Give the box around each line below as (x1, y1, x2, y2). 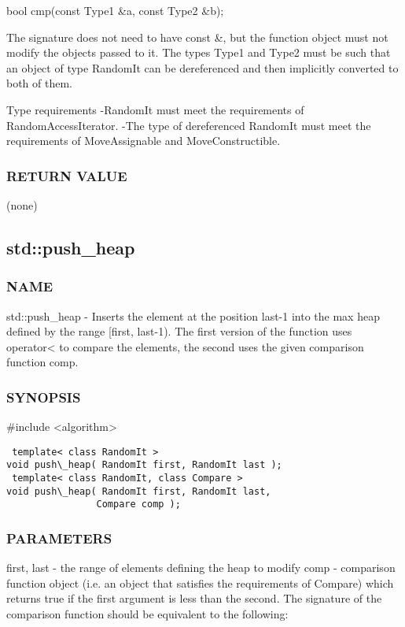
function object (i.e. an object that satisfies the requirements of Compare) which (6, 574, 394, 591)
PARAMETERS (6, 528, 112, 547)
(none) (6, 196, 38, 213)
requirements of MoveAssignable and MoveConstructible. (6, 132, 281, 149)
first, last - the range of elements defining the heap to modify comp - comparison (6, 559, 396, 576)
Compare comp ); (96, 499, 181, 510)
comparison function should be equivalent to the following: (6, 606, 289, 622)
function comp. (6, 354, 79, 370)
